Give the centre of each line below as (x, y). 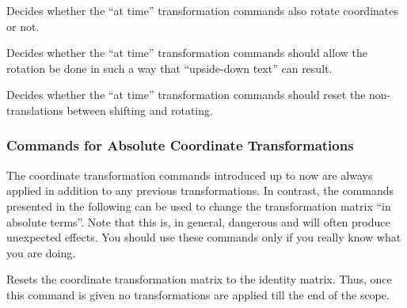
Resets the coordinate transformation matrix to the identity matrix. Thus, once (199, 279)
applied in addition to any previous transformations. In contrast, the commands (200, 190)
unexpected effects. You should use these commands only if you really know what (204, 237)
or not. (23, 26)
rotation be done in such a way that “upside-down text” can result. (169, 68)
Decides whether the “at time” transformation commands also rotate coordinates (203, 10)
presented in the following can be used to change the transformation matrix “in (199, 205)
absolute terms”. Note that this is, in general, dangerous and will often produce (198, 221)
